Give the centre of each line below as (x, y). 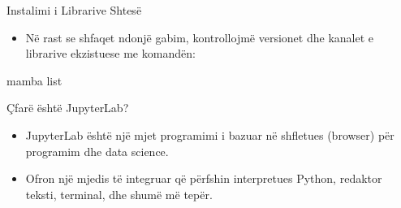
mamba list (34, 80)
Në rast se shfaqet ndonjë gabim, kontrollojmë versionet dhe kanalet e (199, 37)
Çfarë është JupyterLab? (68, 108)
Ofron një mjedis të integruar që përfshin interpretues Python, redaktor (204, 178)
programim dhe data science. (97, 151)
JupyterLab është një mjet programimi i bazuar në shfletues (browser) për (210, 134)
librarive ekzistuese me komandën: (110, 53)
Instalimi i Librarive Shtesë (74, 10)
